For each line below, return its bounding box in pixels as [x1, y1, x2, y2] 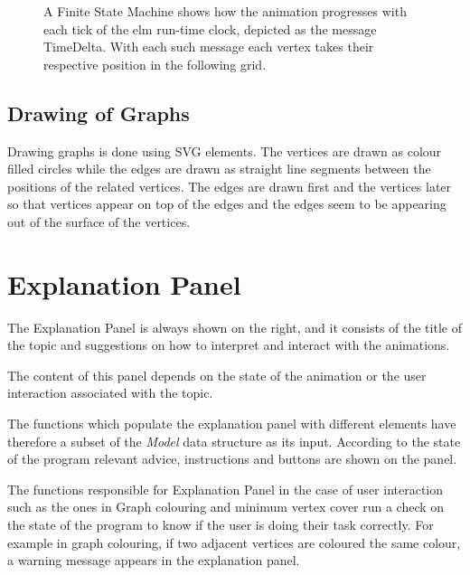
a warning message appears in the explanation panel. [7, 551, 300, 570]
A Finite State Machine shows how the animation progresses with [43, 2, 407, 20]
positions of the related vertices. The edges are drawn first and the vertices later [7, 176, 452, 195]
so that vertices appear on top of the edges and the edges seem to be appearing [7, 194, 446, 213]
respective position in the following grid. [43, 54, 267, 73]
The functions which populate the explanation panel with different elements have [7, 414, 456, 433]
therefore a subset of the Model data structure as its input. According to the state [7, 431, 461, 450]
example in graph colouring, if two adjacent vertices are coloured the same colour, [7, 533, 461, 551]
